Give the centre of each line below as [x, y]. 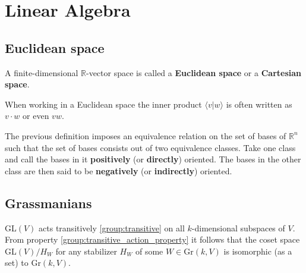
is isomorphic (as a [258, 251]
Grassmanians [48, 203]
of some [149, 251]
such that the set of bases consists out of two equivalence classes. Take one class [150, 147]
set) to [17, 263]
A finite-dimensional [42, 72]
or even [36, 116]
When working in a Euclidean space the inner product [103, 104]
